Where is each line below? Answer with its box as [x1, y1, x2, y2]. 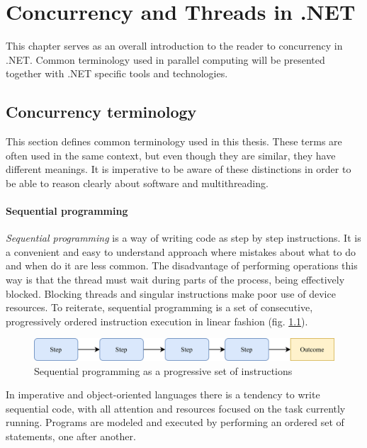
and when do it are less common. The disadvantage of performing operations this [6, 258, 358, 273]
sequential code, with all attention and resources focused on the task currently [6, 401, 346, 415]
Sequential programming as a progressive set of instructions [34, 363, 293, 378]
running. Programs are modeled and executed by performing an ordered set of [6, 415, 344, 430]
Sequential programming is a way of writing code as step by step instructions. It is [6, 230, 361, 245]
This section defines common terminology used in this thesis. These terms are [6, 134, 342, 149]
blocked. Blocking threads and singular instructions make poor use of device [6, 286, 336, 301]
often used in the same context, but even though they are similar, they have [6, 147, 336, 162]
